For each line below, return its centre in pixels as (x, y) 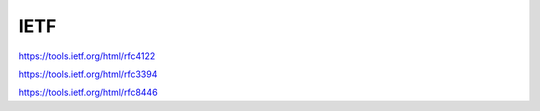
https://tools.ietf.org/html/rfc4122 (87, 56)
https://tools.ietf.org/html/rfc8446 (88, 92)
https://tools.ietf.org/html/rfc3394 (88, 74)
